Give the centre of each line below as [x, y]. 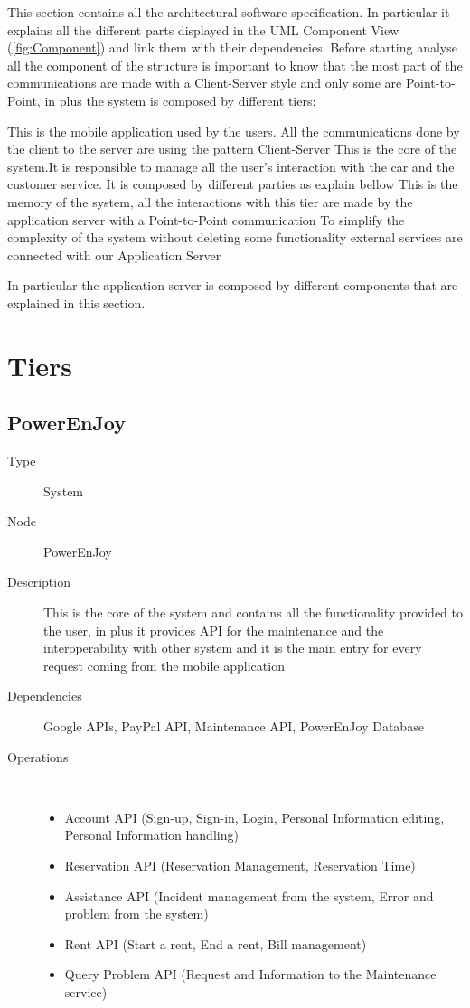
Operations [38, 756]
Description [39, 582]
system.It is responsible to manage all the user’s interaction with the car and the [231, 166]
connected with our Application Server [114, 254]
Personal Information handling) [151, 835]
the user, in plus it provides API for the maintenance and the [214, 630]
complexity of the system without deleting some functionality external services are [235, 237]
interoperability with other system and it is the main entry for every [233, 648]
